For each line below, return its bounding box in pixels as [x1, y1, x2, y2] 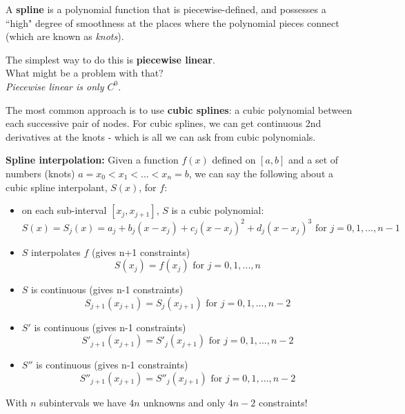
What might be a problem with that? [6, 66, 164, 80]
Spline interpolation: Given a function [6, 152, 179, 167]
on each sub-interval [21, 203, 107, 217]
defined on [212, 152, 256, 167]
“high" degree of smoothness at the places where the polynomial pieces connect [6, 15, 339, 30]
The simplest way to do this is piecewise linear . [6, 52, 215, 66]
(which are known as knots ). [6, 29, 124, 43]
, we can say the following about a [188, 166, 334, 180]
